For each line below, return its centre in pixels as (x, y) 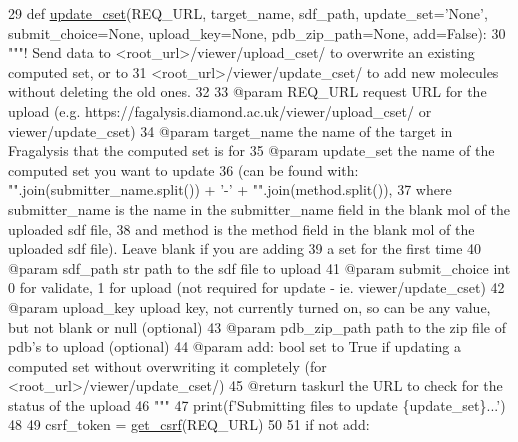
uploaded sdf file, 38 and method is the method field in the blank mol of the (241, 228)
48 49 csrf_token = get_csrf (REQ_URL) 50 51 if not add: (189, 424)
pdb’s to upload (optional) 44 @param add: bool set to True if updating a (235, 346)
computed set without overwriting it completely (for (167, 365)
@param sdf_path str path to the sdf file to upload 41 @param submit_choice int (259, 267)
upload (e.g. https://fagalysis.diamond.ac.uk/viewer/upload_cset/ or (220, 110)
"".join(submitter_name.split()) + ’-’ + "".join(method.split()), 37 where (230, 189)
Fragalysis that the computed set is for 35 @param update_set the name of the (251, 150)
